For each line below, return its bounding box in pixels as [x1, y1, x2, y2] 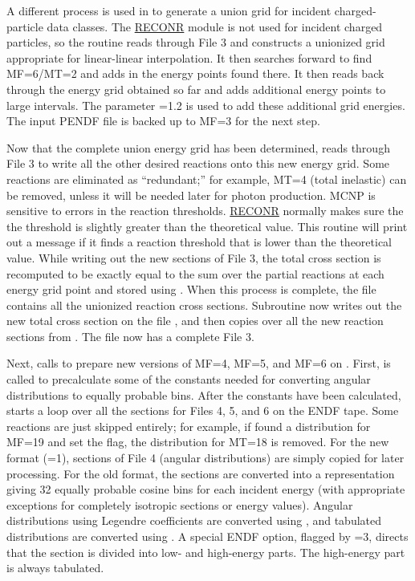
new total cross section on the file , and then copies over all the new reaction [6, 312, 384, 329]
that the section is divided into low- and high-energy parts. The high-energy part [6, 543, 405, 560]
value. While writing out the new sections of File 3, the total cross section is [6, 249, 381, 266]
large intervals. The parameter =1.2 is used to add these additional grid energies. [6, 96, 405, 113]
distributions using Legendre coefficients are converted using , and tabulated [6, 512, 382, 529]
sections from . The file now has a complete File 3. [6, 327, 254, 344]
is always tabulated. [6, 559, 104, 576]
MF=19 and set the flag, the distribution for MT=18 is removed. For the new [6, 433, 389, 450]
